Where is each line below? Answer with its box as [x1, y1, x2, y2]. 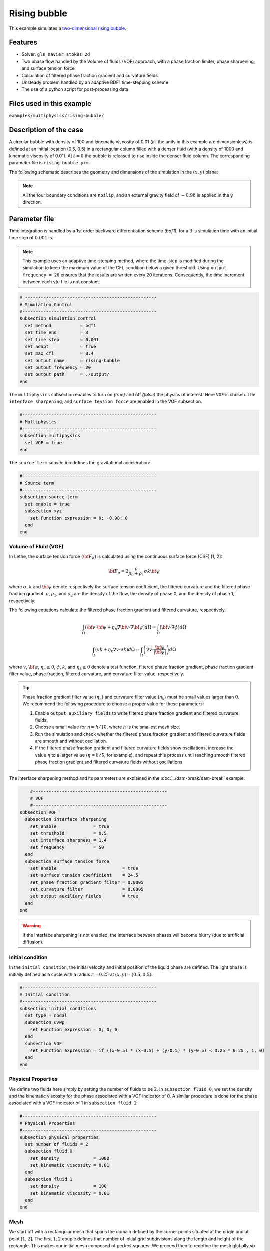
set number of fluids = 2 [25, 1141, 88, 1147]
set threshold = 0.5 [30, 830, 107, 836]
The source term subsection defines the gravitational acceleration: [9, 460, 150, 466]
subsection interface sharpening [25, 816, 107, 822]
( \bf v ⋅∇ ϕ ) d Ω [159, 624, 187, 630]
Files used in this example [9, 99, 92, 108]
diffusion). [22, 939, 44, 945]
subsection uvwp [25, 1020, 65, 1025]
